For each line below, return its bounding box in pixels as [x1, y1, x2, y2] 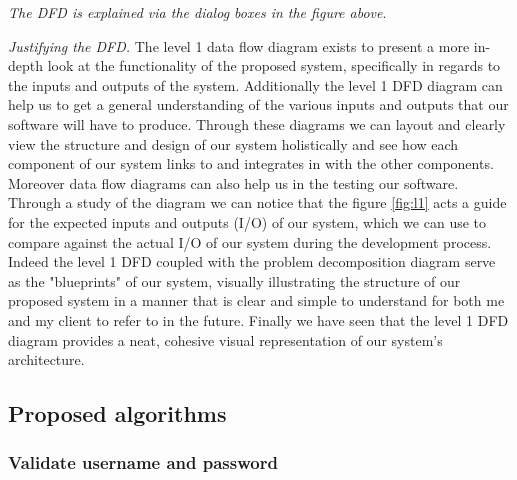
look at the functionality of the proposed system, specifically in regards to [47, 55, 501, 76]
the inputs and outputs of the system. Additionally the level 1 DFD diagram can [8, 74, 503, 95]
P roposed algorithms [8, 398, 227, 429]
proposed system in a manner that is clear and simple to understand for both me [8, 290, 505, 311]
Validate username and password [8, 450, 278, 475]
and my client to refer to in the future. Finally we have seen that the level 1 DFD [8, 309, 509, 330]
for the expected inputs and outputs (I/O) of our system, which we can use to [8, 211, 487, 232]
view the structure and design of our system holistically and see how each [8, 133, 459, 154]
